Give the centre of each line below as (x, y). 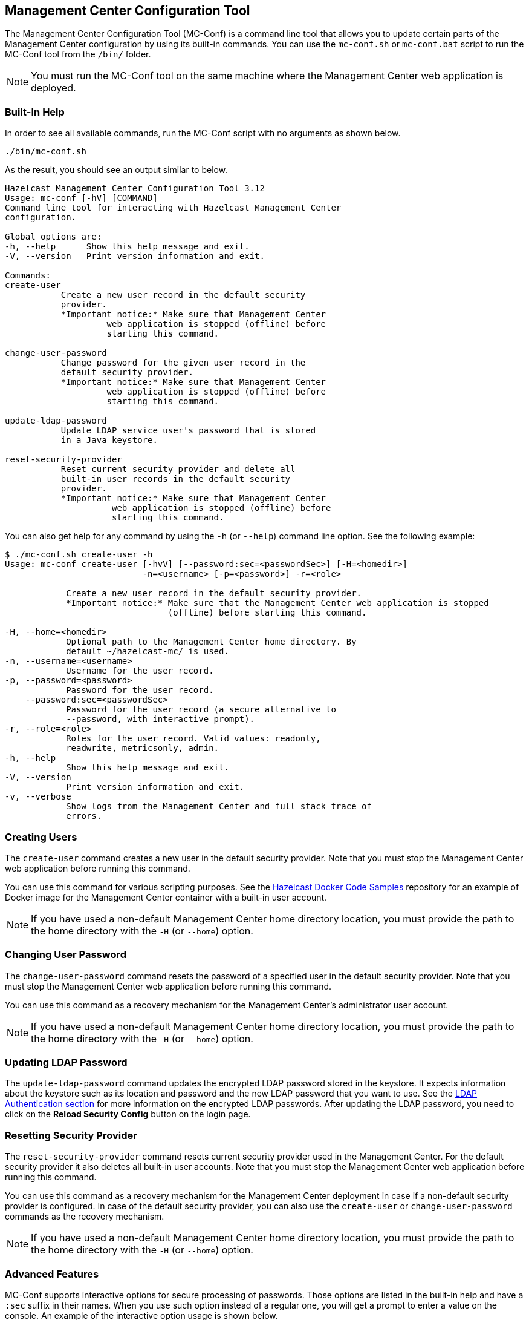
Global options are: (54, 237)
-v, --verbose (38, 797)
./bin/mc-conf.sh (46, 152)
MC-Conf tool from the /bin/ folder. (78, 54)
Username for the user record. (140, 671)
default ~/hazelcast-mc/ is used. (148, 652)
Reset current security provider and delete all (178, 469)
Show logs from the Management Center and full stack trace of (219, 806)
